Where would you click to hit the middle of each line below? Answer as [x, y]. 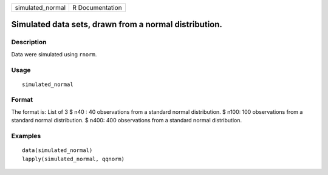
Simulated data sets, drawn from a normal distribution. [117, 25]
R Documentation [97, 8]
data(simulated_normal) [57, 150]
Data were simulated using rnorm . [54, 54]
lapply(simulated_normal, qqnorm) [73, 159]
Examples [26, 136]
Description [29, 42]
